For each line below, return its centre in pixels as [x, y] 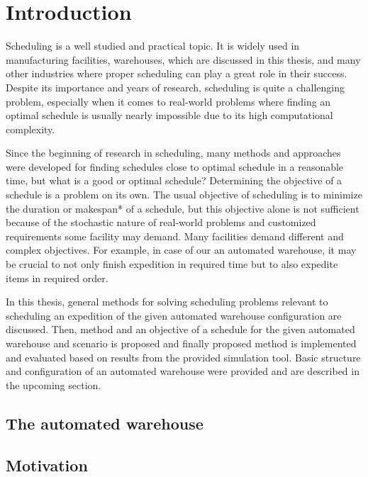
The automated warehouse [105, 423]
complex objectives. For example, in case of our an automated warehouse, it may [181, 250]
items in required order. [57, 277]
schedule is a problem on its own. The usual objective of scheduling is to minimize [184, 195]
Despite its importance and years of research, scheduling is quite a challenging [175, 87]
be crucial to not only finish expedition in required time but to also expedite [172, 264]
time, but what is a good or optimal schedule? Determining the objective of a [174, 180]
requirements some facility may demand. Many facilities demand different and [175, 236]
